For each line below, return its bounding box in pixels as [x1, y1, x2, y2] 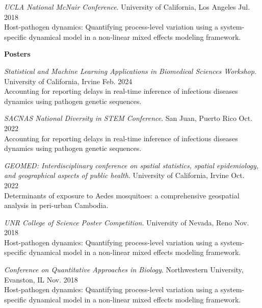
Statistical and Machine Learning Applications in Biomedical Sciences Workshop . [4, 65, 256, 76]
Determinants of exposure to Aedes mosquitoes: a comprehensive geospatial [4, 190, 240, 200]
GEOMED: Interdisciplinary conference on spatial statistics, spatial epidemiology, [4, 160, 259, 170]
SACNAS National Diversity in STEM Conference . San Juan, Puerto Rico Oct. [4, 113, 253, 123]
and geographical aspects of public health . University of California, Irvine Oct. [4, 170, 245, 181]
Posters [4, 48, 31, 59]
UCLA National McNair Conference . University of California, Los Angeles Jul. [4, 2, 250, 12]
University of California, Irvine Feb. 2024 [4, 75, 133, 86]
